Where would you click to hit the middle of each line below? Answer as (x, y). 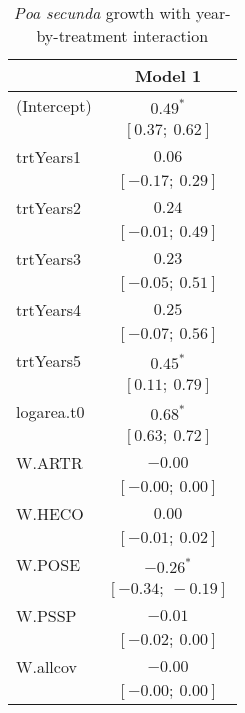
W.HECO (50, 513)
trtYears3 (49, 258)
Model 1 (168, 75)
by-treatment (82, 35)
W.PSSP (46, 615)
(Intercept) (54, 105)
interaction (170, 35)
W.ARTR (49, 462)
